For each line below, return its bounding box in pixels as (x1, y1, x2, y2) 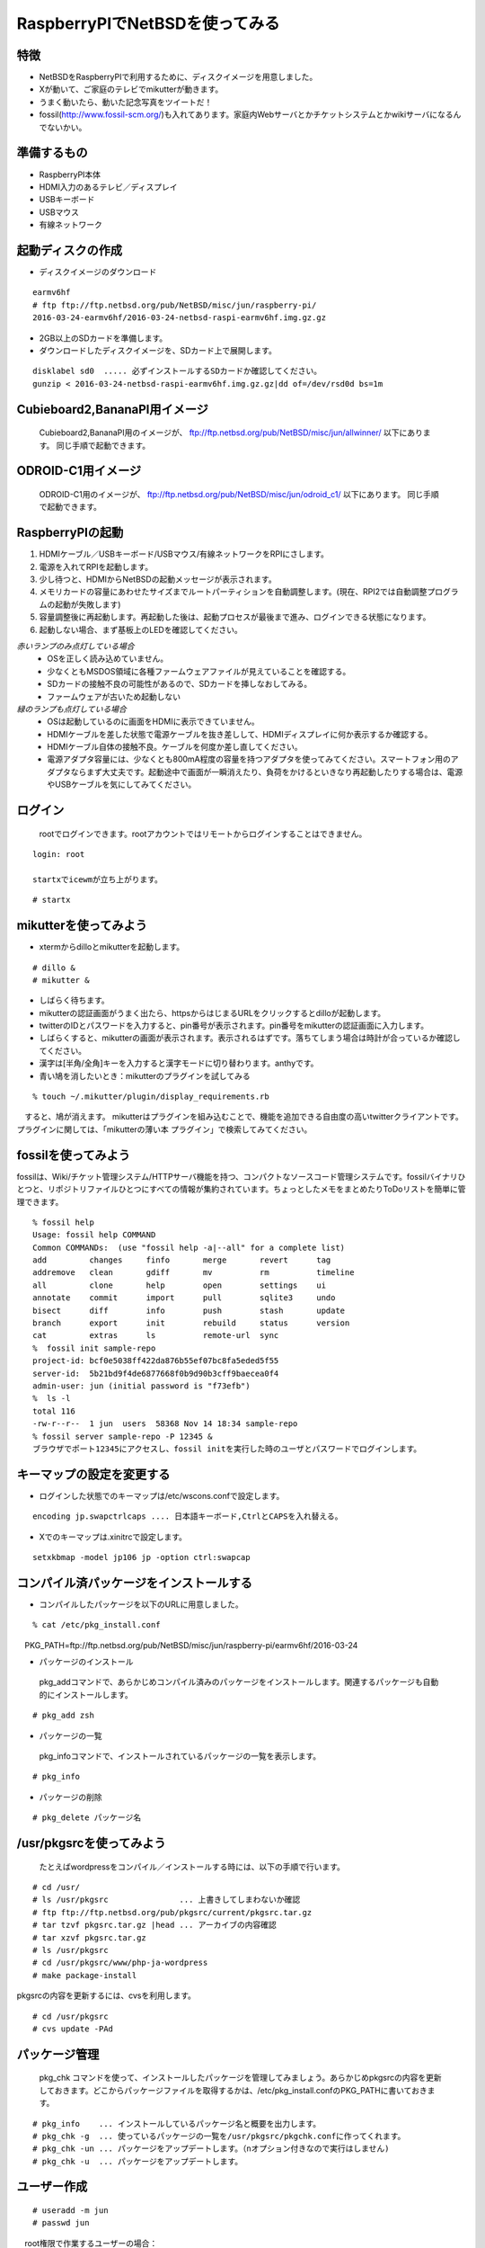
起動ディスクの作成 (16, 243, 123, 258)
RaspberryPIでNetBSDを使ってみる (16, 13, 280, 33)
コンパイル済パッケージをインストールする (16, 1574, 253, 1591)
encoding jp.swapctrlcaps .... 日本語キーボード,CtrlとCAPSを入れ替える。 (32, 1512, 343, 1521)
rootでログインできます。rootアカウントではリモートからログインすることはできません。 (39, 828, 367, 839)
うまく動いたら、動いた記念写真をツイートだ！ (39, 96, 213, 107)
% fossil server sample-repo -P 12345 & (32, 1431, 213, 1441)
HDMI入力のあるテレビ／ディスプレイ (39, 181, 178, 192)
